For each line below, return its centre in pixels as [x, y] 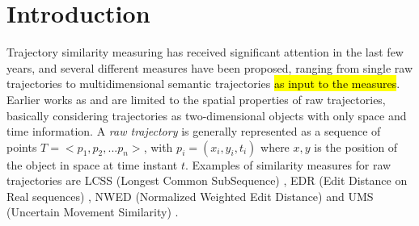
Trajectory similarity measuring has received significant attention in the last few [205, 52]
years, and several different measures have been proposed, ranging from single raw [210, 67]
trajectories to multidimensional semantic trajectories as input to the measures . [203, 84]
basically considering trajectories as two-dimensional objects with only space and [207, 115]
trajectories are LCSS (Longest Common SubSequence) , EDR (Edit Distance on [207, 180]
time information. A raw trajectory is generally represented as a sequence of [194, 131]
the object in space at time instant [92, 164]
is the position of [356, 146]
